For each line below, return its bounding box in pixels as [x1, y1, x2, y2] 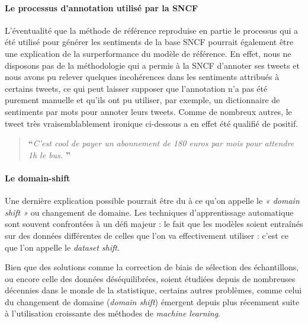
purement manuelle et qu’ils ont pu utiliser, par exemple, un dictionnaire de [5, 94, 280, 106]
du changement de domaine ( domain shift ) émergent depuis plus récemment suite [5, 295, 300, 308]
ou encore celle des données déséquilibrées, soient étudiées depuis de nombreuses [5, 272, 296, 284]
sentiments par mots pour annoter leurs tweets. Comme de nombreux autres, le [5, 105, 292, 117]
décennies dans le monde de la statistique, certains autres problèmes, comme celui [5, 284, 302, 296]
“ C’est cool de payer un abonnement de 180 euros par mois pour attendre [28, 137, 294, 149]
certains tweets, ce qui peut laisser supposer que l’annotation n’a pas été [5, 82, 268, 94]
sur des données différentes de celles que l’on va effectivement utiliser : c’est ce [5, 229, 288, 241]
